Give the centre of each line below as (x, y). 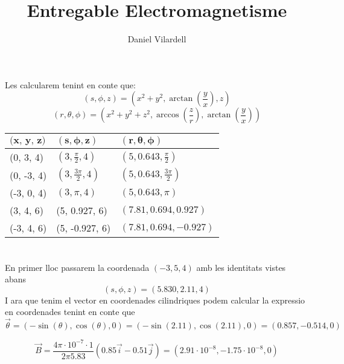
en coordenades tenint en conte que (70, 312)
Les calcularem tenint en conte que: (70, 84)
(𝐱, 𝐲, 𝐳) (28, 141)
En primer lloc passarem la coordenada (77, 267)
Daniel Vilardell (157, 39)
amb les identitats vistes (241, 267)
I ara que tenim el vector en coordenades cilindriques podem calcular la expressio (155, 300)
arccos (167, 115)
